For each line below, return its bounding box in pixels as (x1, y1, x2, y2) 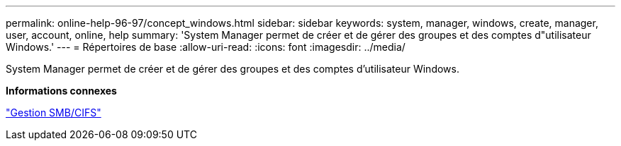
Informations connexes (6, 85, 117, 97)
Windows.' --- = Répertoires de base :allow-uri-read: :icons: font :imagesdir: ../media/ (6, 41, 405, 53)
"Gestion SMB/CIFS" (6, 107, 101, 118)
